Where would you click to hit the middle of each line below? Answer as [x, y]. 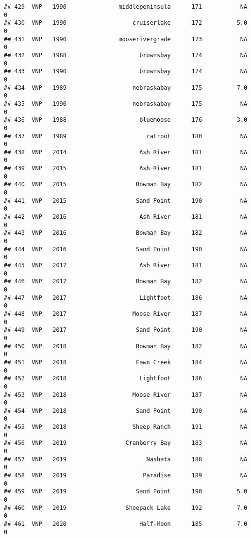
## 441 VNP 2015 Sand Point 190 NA [126, 201]
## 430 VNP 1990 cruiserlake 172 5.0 [126, 23]
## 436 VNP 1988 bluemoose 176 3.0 [126, 120]
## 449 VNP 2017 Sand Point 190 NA [126, 330]
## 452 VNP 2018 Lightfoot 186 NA [126, 379]
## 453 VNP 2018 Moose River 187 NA [126, 395]
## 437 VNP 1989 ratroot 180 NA [126, 136]
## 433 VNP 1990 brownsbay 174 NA [126, 72]
